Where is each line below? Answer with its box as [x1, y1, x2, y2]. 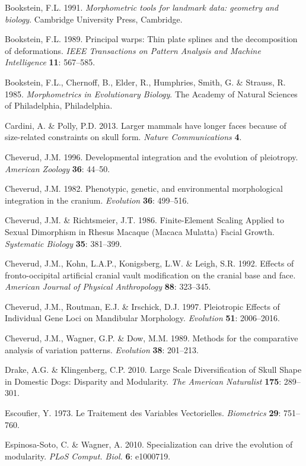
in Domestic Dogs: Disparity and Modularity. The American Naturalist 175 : [5, 375, 282, 387]
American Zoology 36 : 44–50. [5, 162, 110, 175]
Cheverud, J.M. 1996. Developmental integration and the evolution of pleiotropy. [5, 150, 298, 163]
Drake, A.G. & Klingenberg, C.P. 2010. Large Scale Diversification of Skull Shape [5, 363, 302, 376]
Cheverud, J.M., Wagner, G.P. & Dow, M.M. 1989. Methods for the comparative [5, 332, 298, 344]
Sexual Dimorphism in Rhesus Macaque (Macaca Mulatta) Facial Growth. [5, 225, 275, 237]
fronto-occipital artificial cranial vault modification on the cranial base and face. [5, 268, 296, 281]
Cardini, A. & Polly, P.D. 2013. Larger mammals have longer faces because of [5, 119, 286, 131]
